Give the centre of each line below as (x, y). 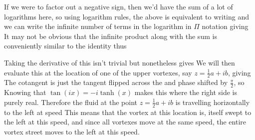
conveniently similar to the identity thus (65, 46)
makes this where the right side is (186, 92)
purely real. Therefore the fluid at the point (71, 102)
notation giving (225, 26)
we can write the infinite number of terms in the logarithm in (98, 26)
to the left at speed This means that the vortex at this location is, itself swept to (128, 112)
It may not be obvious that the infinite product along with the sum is (111, 36)
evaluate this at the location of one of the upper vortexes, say (98, 72)
